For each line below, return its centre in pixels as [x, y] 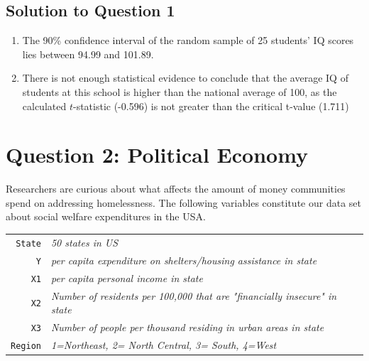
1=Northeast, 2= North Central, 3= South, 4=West [164, 344]
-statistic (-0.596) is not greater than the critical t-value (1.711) [211, 106]
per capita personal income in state [127, 278]
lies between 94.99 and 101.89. [88, 54]
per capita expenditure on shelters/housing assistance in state [184, 260]
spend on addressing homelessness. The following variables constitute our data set [183, 202]
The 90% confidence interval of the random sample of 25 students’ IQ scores [188, 40]
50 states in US [84, 242]
